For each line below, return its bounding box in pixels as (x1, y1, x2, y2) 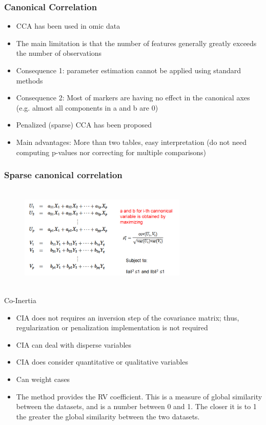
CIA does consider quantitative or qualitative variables (16, 356, 188, 367)
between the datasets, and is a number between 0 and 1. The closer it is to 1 (16, 401, 257, 412)
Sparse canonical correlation (4, 168, 122, 181)
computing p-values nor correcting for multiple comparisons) (16, 146, 207, 157)
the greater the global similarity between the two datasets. (16, 411, 200, 421)
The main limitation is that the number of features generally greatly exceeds (16, 37, 257, 48)
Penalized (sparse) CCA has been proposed (16, 119, 152, 130)
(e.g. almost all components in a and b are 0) (16, 102, 158, 113)
